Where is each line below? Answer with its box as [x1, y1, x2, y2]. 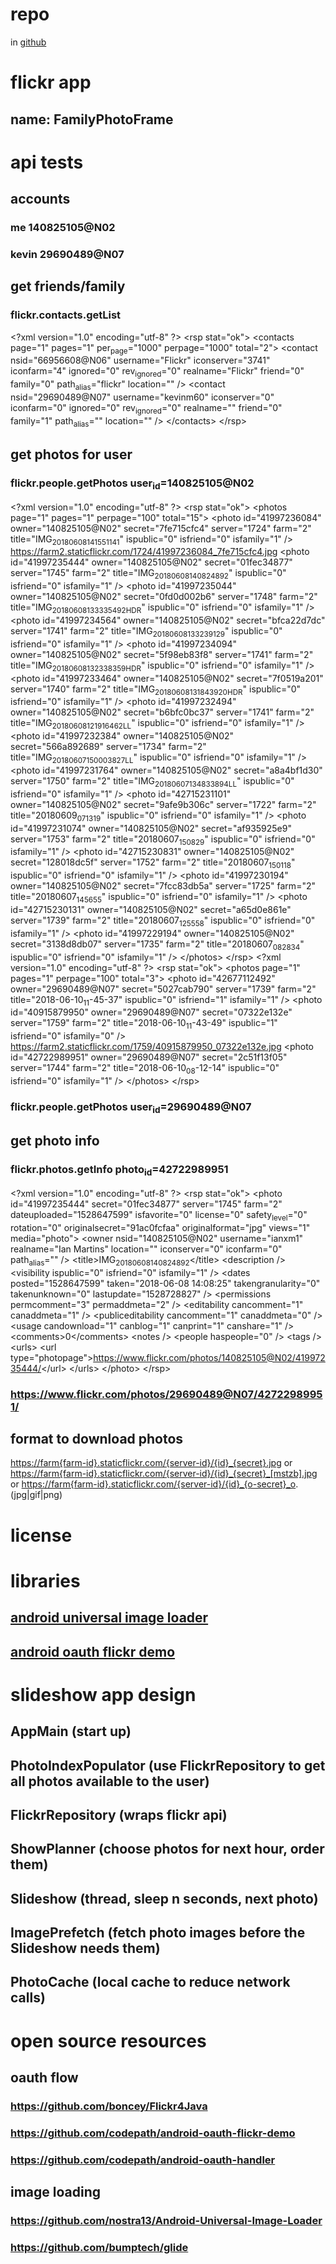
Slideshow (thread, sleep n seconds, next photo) [10, 1890, 319, 1907]
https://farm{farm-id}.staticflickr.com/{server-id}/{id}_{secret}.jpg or [10, 1457, 293, 1469]
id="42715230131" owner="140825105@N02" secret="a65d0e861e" [10, 903, 292, 915]
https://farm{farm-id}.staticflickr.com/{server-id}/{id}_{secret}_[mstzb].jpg [10, 1468, 318, 1480]
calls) [10, 1989, 46, 2007]
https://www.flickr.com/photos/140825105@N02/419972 [93, 1351, 326, 1363]
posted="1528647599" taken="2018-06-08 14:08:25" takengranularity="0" [10, 1277, 321, 1289]
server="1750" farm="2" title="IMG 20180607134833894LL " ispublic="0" [10, 774, 295, 789]
